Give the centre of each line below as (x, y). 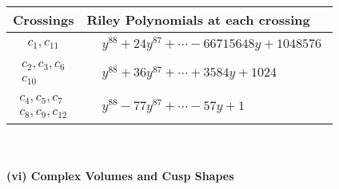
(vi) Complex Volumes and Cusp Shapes (120, 176)
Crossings (44, 20)
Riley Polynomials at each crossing (198, 20)
